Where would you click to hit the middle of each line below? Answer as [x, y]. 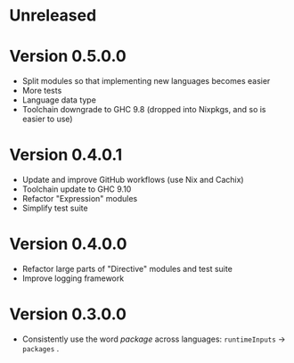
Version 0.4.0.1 [66, 155]
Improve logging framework [73, 278]
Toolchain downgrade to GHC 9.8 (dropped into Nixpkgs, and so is [144, 110]
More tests [42, 91]
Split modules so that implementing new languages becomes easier [146, 81]
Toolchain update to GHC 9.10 [77, 189]
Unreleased [53, 16]
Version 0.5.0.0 [68, 57]
